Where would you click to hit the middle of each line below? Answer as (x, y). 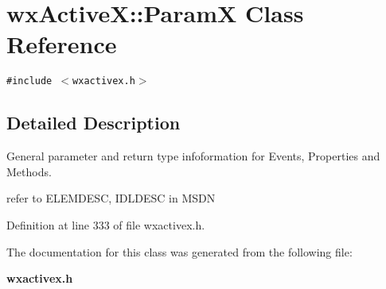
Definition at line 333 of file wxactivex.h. (106, 224)
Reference (62, 44)
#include (29, 81)
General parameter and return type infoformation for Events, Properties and (193, 156)
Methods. (29, 171)
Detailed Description (94, 123)
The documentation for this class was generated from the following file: (179, 251)
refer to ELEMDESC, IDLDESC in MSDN (111, 198)
